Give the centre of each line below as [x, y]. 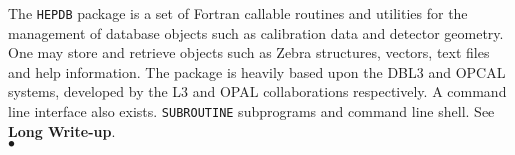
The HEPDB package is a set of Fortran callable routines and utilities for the [238, 13]
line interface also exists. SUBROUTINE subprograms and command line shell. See [251, 111]
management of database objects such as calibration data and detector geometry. [256, 32]
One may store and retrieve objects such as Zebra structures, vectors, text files [249, 52]
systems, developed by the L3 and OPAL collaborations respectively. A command [257, 91]
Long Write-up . [62, 130]
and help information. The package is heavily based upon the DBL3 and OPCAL [257, 71]
